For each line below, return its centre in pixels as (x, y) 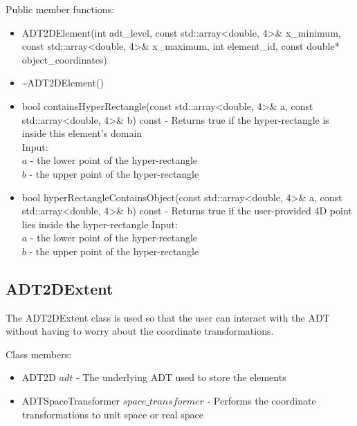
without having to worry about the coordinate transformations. (140, 331)
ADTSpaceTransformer (71, 401)
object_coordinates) (64, 59)
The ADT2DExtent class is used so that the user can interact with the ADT (168, 317)
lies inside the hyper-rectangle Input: (100, 224)
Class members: (39, 354)
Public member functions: (60, 9)
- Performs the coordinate (262, 401)
